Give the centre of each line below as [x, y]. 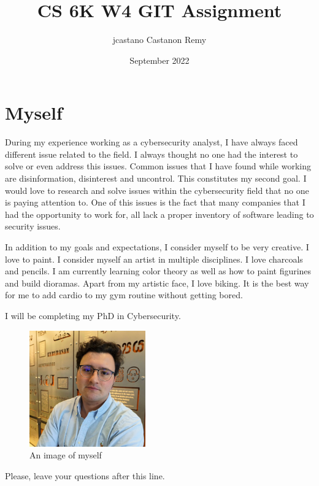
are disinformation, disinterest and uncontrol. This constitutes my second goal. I [156, 178]
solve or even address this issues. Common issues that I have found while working [158, 166]
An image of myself [66, 455]
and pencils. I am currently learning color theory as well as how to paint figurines [158, 271]
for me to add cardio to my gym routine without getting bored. [124, 295]
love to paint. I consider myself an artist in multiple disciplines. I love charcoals [154, 259]
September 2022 [159, 60]
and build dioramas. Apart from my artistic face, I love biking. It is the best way [157, 283]
